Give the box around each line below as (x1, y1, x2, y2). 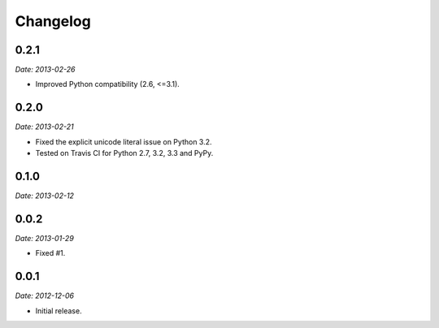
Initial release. (35, 305, 82, 316)
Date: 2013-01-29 (15, 233, 75, 243)
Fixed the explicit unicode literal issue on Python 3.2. (35, 136, 212, 146)
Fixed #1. (35, 248, 66, 258)
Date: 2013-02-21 (15, 122, 74, 132)
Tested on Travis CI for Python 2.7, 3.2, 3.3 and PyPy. (35, 149, 214, 158)
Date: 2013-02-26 (15, 65, 76, 75)
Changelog (15, 12, 91, 30)
